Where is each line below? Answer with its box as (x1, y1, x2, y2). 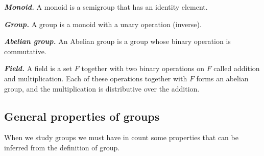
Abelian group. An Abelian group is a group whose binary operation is (4, 36, 231, 47)
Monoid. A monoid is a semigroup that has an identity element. (4, 2, 208, 12)
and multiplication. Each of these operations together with (4, 73, 187, 83)
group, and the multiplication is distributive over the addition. (4, 83, 200, 94)
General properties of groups (4, 108, 160, 124)
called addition (213, 63, 260, 74)
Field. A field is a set (4, 63, 73, 74)
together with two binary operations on (81, 63, 204, 74)
